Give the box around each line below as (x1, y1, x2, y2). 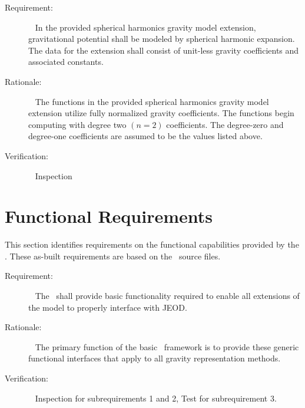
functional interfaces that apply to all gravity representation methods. (28, 352, 281, 364)
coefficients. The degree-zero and (166, 118, 284, 130)
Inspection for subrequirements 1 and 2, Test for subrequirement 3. (35, 391, 277, 404)
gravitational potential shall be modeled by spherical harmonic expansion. (28, 32, 295, 45)
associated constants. (28, 55, 104, 68)
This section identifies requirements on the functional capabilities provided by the (5, 238, 299, 251)
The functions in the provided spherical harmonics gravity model (35, 95, 269, 107)
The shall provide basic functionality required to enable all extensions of (35, 289, 300, 302)
